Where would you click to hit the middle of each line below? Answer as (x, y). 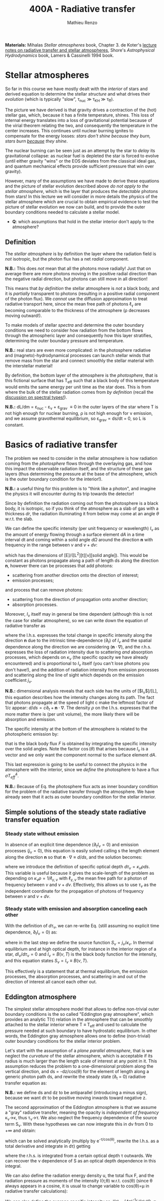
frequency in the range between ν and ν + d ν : (51, 545)
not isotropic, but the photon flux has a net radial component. (67, 259)
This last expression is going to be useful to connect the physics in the (76, 765)
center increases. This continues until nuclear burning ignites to (69, 130)
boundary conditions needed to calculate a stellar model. (62, 212)
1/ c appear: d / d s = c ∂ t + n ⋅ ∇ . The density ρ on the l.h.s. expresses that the (81, 708)
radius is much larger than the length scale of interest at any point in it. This (81, 1061)
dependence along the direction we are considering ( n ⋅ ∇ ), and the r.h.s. (78, 647)
